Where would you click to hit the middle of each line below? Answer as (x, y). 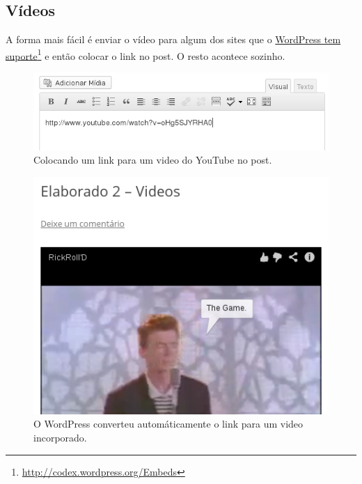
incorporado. (60, 438)
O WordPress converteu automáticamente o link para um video (168, 424)
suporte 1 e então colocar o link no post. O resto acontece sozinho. (145, 54)
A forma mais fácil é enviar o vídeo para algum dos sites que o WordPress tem (173, 39)
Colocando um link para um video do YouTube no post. (153, 160)
